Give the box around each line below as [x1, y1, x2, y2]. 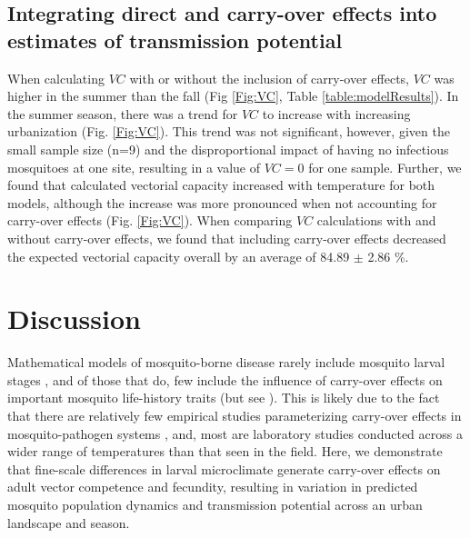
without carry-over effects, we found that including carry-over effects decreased [7, 228, 446, 247]
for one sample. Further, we [308, 157, 462, 176]
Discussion [7, 300, 141, 337]
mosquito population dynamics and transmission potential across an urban [7, 495, 423, 513]
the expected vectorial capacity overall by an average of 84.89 [7, 246, 350, 265]
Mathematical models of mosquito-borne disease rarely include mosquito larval [7, 353, 445, 372]
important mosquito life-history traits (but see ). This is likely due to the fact [7, 388, 440, 407]
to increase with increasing [262, 104, 411, 123]
